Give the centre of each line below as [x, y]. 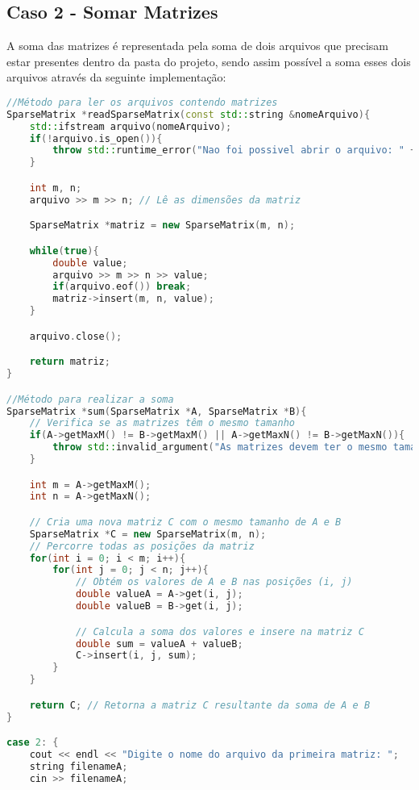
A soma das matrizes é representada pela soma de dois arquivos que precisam [198, 46]
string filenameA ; [79, 766]
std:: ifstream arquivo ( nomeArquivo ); [131, 126]
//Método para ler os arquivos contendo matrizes [142, 102]
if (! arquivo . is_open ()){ [96, 138]
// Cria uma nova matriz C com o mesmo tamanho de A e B [185, 522]
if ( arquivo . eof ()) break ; [122, 287]
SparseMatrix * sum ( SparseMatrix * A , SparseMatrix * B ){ [157, 411]
